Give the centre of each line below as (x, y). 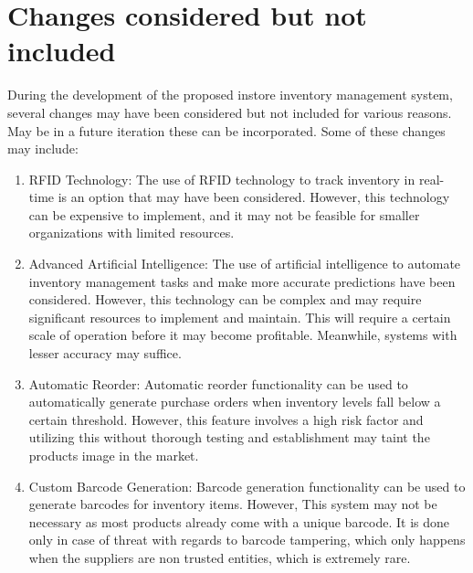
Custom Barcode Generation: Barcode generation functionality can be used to (247, 486)
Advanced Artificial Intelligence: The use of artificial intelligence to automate (245, 264)
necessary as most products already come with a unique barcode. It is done (239, 521)
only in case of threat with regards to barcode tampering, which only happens (247, 540)
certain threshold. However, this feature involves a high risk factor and (226, 419)
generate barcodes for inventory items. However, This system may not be (233, 504)
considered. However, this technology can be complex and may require (225, 299)
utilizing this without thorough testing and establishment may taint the (229, 437)
